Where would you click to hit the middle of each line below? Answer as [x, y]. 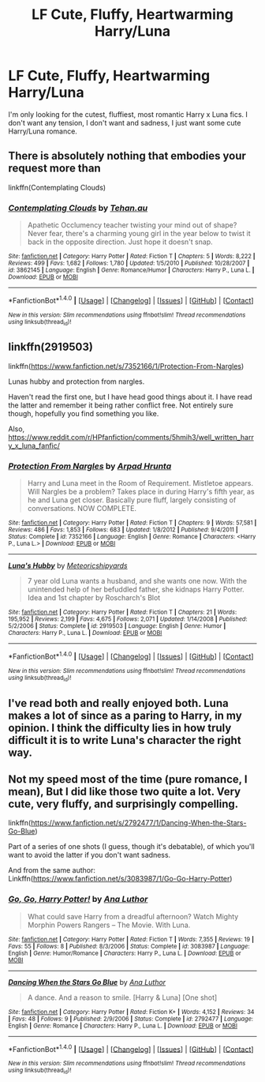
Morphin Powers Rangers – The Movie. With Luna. [109, 925]
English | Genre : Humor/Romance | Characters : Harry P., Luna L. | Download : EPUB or [125, 953]
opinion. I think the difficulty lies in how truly [120, 728]
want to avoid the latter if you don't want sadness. [90, 855]
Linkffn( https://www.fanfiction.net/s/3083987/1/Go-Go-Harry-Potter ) [120, 879]
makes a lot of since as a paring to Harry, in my [125, 715]
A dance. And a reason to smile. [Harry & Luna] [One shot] [122, 997]
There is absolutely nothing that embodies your [127, 156]
